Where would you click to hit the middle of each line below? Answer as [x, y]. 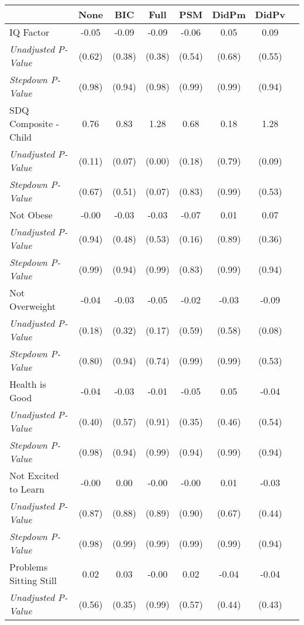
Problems [29, 567]
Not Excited [34, 475]
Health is [28, 384]
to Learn [27, 489]
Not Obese [31, 215]
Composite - [34, 123]
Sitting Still [33, 580]
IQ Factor [30, 32]
